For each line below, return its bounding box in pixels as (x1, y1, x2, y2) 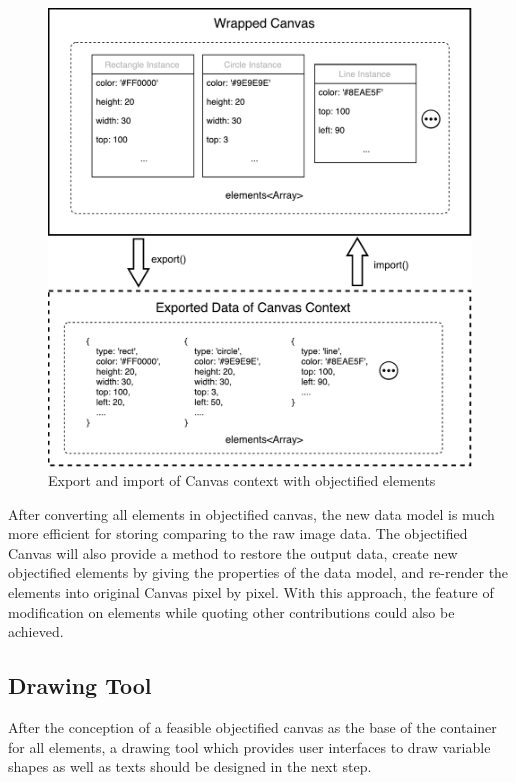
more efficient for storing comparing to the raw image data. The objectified (8, 523, 468, 544)
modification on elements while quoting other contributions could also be (8, 601, 455, 622)
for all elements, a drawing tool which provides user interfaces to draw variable (8, 736, 491, 757)
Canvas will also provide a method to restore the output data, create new (8, 542, 458, 563)
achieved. (8, 621, 64, 642)
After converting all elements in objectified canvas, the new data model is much (8, 503, 495, 524)
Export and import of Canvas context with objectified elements (48, 470, 436, 491)
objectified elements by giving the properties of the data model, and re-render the (8, 562, 509, 583)
